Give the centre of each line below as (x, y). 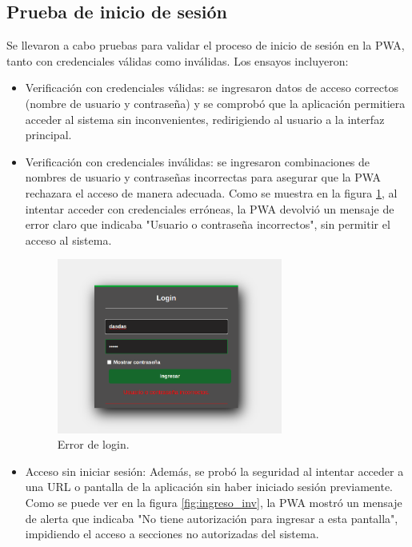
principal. (48, 135)
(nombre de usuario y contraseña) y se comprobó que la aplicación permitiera (215, 103)
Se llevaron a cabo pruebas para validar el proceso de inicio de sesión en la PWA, (206, 45)
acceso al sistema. (68, 240)
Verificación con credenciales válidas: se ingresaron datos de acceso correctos (212, 88)
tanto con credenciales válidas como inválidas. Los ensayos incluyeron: (178, 60)
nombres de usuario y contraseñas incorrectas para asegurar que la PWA (203, 177)
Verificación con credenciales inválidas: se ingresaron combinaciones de (198, 161)
